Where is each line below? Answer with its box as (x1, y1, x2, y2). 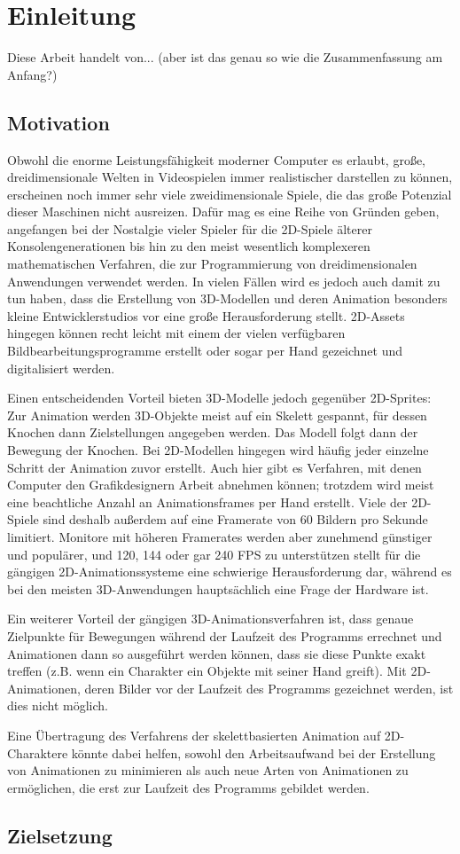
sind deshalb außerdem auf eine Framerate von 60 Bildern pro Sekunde (43, 510, 428, 529)
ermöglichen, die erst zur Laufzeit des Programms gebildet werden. (7, 778, 370, 796)
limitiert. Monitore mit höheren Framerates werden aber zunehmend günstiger (7, 527, 433, 545)
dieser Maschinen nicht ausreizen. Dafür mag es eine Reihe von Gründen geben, (7, 202, 440, 221)
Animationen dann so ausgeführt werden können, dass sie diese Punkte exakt (7, 644, 426, 662)
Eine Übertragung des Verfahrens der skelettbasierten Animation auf (7, 725, 381, 744)
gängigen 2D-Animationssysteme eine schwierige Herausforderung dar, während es (7, 562, 452, 581)
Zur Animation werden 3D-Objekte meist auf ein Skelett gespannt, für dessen (7, 405, 427, 424)
